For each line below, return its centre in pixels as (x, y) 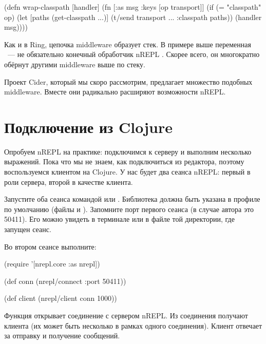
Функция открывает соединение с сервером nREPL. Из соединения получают (126, 315)
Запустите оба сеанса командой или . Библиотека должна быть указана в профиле (132, 199)
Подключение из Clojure (88, 127)
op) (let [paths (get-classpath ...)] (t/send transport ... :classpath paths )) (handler (133, 17)
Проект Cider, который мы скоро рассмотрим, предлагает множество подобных (128, 81)
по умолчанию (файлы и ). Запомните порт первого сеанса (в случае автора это (129, 209)
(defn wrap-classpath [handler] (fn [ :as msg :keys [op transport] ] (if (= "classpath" (133, 7)
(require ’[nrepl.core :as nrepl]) (52, 264)
